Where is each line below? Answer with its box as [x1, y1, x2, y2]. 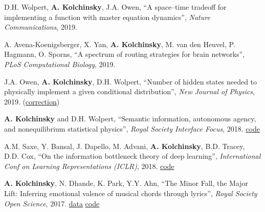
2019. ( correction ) [4, 96, 60, 107]
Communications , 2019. [4, 22, 77, 32]
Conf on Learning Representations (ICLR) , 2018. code [4, 160, 174, 171]
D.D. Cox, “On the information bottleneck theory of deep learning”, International [4, 151, 261, 161]
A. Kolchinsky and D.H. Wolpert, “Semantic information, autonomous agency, [4, 113, 256, 124]
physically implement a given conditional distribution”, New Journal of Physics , [4, 86, 255, 97]
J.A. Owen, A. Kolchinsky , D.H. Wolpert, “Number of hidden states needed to [4, 76, 257, 87]
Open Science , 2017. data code [4, 198, 100, 208]
